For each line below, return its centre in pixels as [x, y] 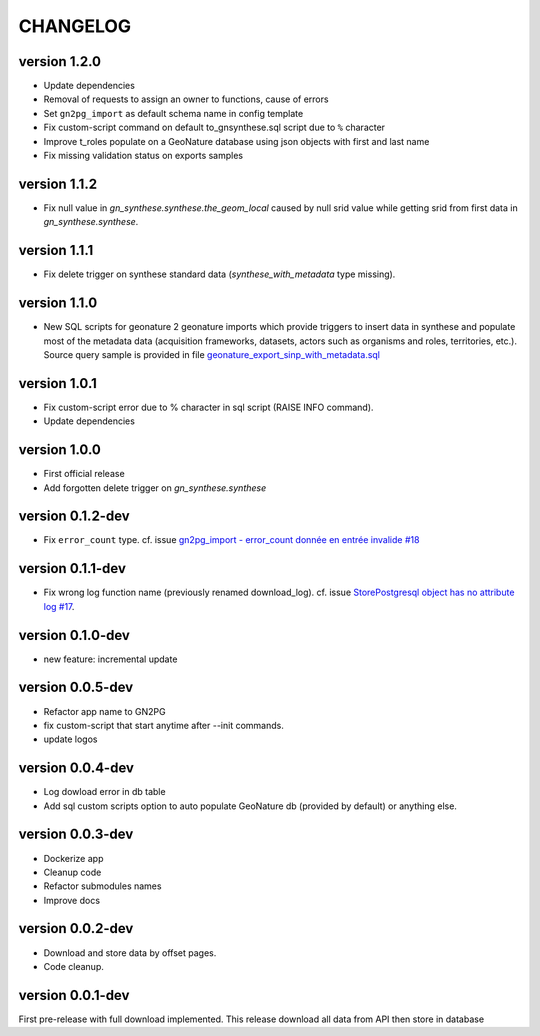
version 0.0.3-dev [76, 834]
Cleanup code [72, 872]
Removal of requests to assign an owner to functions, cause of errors [186, 99]
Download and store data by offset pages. [130, 952]
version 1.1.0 [58, 303]
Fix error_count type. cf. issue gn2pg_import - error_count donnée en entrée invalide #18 [231, 540]
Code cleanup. [73, 966]
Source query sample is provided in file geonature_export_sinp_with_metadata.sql [211, 354]
